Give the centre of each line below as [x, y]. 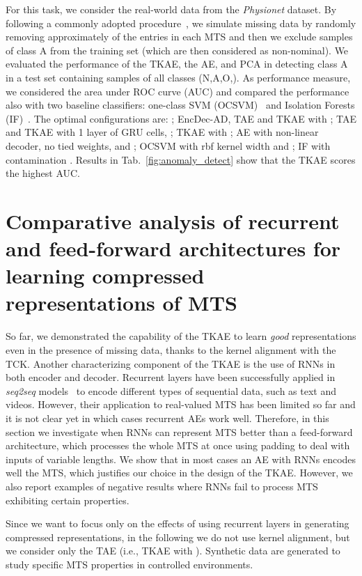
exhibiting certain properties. [68, 500]
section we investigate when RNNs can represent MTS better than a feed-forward [179, 431]
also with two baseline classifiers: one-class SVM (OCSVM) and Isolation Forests [180, 105]
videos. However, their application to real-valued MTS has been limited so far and [181, 404]
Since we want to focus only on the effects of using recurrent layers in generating [178, 523]
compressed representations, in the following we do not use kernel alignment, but [178, 537]
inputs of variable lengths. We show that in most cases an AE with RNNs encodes [181, 459]
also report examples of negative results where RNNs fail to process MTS [162, 486]
